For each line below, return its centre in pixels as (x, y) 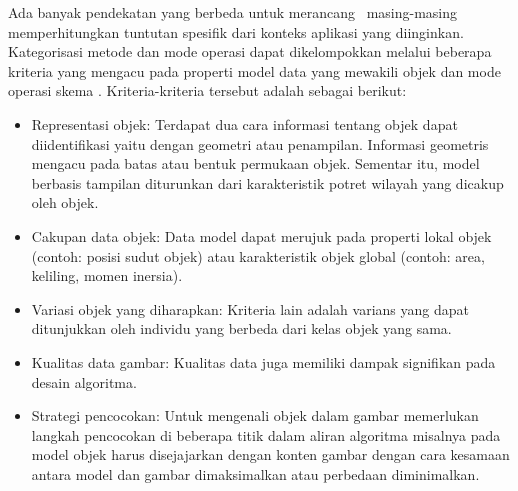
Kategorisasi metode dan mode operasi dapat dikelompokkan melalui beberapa (250, 51)
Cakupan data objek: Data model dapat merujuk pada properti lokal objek (261, 235)
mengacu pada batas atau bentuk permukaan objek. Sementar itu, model (255, 163)
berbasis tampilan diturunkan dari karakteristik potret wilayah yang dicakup (267, 182)
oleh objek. (65, 202)
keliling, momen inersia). (107, 275)
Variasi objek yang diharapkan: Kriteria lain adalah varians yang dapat (250, 308)
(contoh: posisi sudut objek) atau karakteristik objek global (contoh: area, (258, 255)
